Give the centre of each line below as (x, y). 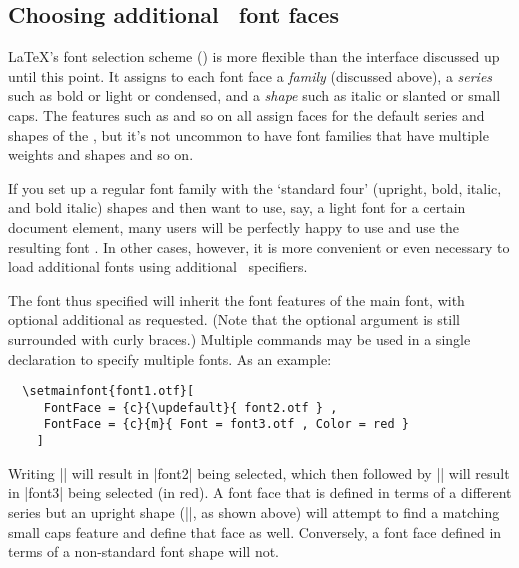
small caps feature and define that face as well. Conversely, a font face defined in (255, 531)
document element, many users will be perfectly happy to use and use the (234, 226)
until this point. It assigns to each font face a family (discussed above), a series (250, 75)
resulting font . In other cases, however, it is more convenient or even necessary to (259, 246)
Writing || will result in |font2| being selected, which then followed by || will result (259, 472)
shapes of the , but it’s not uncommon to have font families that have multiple (248, 134)
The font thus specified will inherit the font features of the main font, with (236, 299)
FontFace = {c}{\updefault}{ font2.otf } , (190, 407)
